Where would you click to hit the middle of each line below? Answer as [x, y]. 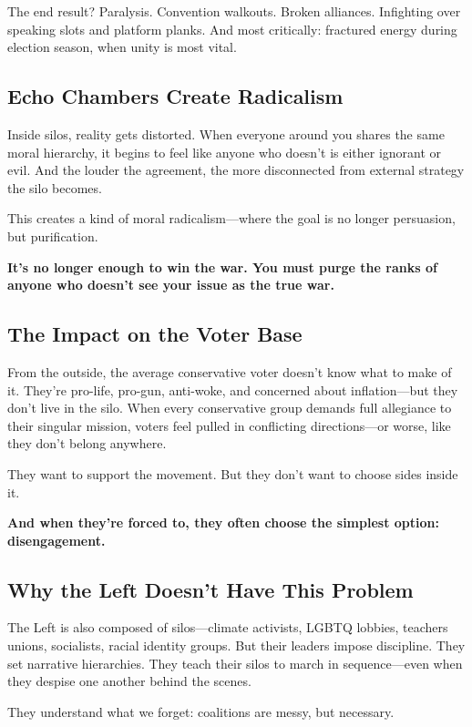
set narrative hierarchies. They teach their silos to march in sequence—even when [235, 663]
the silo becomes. [55, 187]
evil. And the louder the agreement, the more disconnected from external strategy [236, 170]
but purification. [53, 236]
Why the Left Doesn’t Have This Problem [210, 589]
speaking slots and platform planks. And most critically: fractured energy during [232, 29]
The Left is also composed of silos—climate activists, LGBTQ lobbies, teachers [228, 627]
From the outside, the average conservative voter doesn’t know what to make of [230, 371]
